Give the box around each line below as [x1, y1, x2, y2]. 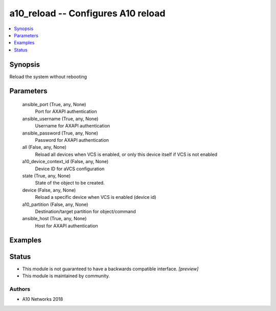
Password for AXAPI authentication [35, 137, 109, 143]
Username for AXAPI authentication [35, 123, 110, 129]
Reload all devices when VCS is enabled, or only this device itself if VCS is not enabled [35, 151, 217, 158]
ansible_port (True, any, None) [22, 101, 86, 108]
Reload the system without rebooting [9, 73, 87, 80]
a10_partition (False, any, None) [22, 201, 88, 208]
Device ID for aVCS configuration [35, 166, 105, 172]
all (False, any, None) [22, 144, 66, 150]
